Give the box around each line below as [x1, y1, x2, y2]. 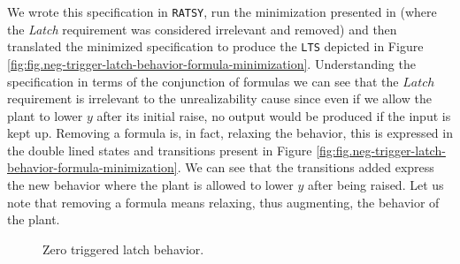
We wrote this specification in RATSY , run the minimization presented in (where [7, 3, 437, 20]
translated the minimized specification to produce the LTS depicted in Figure [7, 37, 424, 56]
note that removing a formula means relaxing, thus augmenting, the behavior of [7, 192, 440, 211]
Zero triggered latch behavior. [42, 239, 204, 258]
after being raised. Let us [307, 176, 444, 194]
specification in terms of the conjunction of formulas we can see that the [7, 72, 399, 90]
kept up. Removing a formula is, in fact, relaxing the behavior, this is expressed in [7, 124, 453, 142]
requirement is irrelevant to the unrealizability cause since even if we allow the [7, 89, 432, 108]
